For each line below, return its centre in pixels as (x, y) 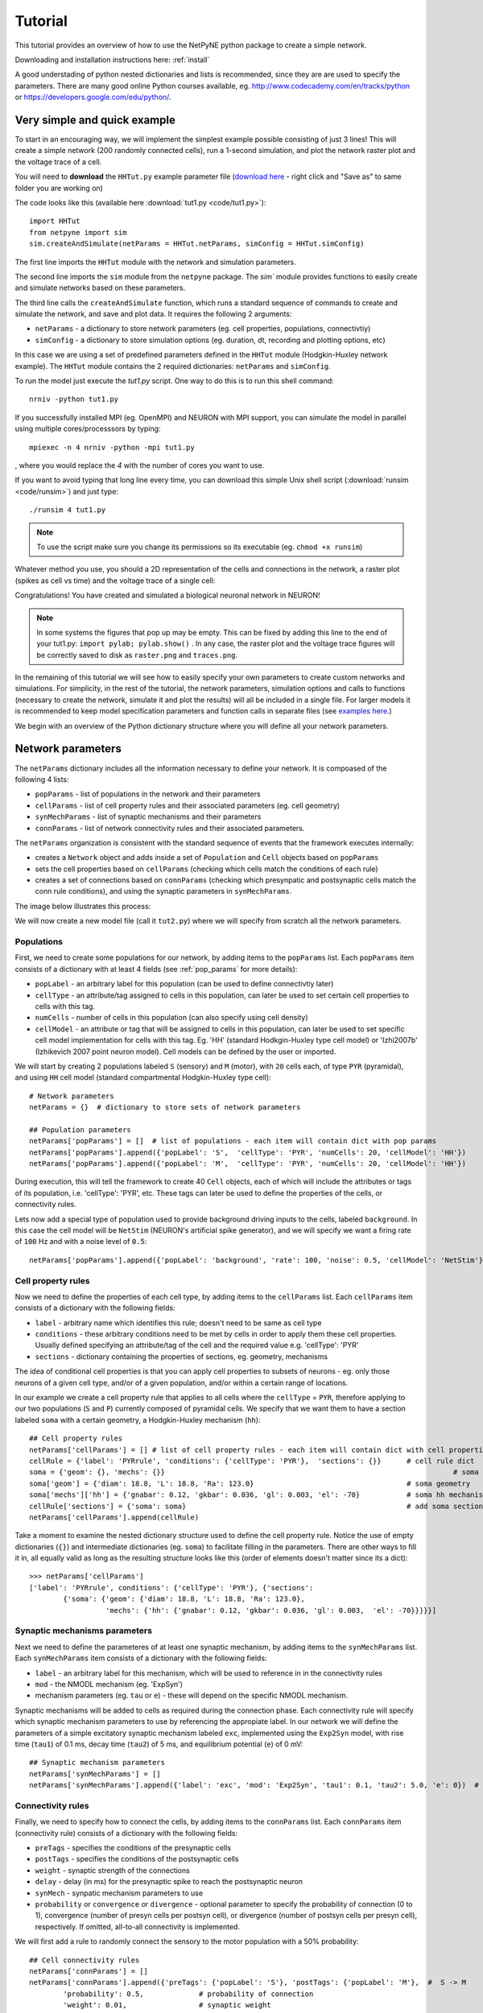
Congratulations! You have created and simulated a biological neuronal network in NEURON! (168, 595)
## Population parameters (80, 1130)
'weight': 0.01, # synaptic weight (167, 2005)
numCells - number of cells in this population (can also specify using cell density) (172, 1018)
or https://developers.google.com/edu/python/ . (93, 97)
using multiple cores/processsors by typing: (88, 429)
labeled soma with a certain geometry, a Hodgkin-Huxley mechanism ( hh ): (138, 1420)
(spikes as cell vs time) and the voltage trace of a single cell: (115, 581)
